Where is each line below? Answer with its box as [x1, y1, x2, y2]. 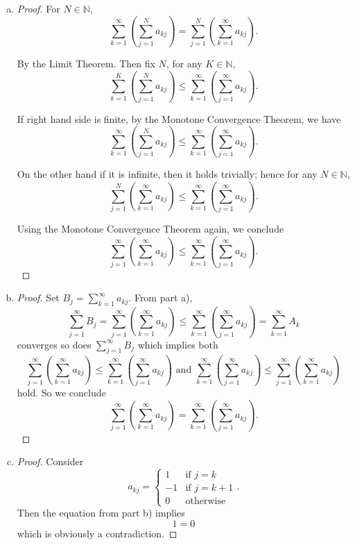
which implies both [137, 337, 218, 351]
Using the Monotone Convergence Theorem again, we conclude [17, 221, 284, 236]
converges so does [17, 337, 92, 351]
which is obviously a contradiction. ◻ [17, 526, 177, 540]
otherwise [185, 496, 226, 507]
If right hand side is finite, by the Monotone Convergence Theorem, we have [17, 111, 341, 126]
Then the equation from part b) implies [17, 505, 185, 520]
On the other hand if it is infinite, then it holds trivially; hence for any [17, 166, 318, 181]
